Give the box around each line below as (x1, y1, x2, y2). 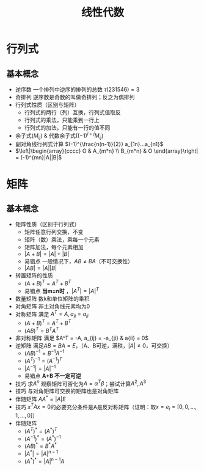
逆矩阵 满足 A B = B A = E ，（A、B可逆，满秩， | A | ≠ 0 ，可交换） (15, 341, 173, 349)
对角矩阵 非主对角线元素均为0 (15, 302, 90, 310)
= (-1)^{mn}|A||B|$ (15, 154, 62, 161)
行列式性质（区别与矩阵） (15, 101, 80, 108)
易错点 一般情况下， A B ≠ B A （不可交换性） (24, 258, 133, 265)
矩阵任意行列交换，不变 (24, 228, 84, 236)
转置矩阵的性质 (15, 272, 53, 279)
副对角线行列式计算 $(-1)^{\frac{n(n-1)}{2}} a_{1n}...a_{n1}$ (15, 141, 164, 148)
